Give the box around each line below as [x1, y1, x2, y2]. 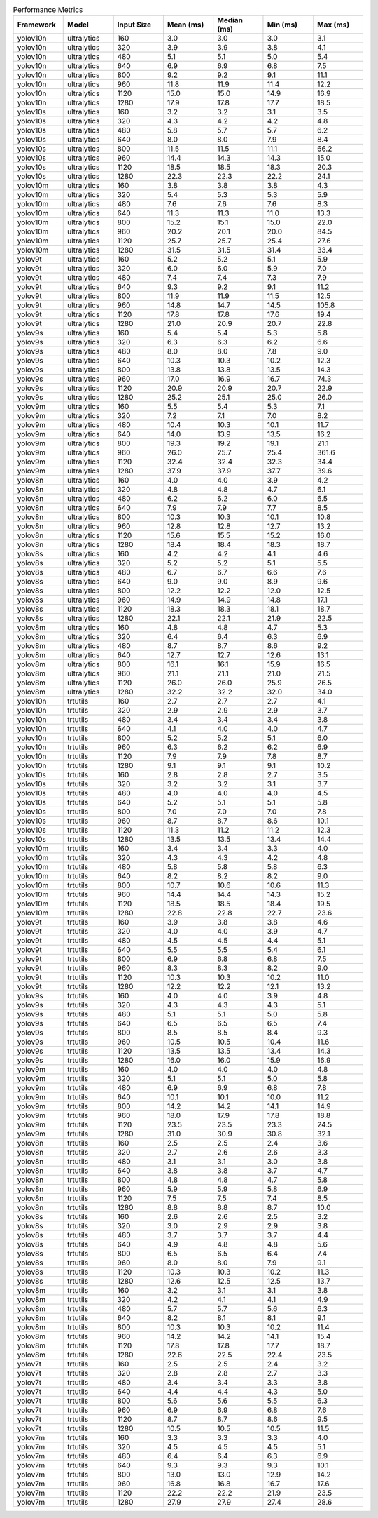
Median [217, 15, 243, 25]
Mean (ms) [167, 20, 204, 29]
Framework [17, 20, 56, 29]
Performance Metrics [13, 5, 83, 15]
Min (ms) [267, 20, 297, 29]
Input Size [117, 20, 152, 29]
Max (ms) [317, 20, 350, 29]
